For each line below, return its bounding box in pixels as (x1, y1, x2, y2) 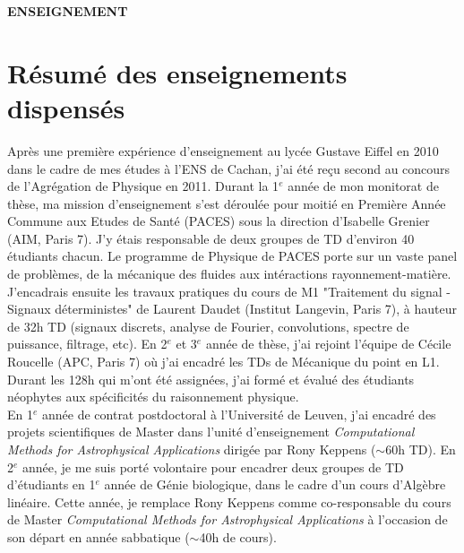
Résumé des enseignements (7, 54, 348, 91)
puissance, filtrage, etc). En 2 (7, 334, 168, 353)
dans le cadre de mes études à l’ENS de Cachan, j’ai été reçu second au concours (7, 159, 451, 177)
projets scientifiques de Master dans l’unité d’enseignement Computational (7, 422, 415, 441)
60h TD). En (385, 440, 456, 458)
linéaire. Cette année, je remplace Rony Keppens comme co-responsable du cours (7, 492, 451, 511)
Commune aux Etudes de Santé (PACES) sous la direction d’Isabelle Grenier (7, 212, 430, 230)
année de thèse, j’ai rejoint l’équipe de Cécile (205, 334, 451, 353)
